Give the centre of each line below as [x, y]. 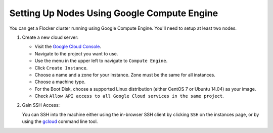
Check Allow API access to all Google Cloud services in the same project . [129, 96]
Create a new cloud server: [50, 37]
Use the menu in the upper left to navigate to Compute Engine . [101, 61]
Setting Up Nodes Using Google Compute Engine [114, 13]
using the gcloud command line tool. [60, 121]
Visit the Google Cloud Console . [68, 47]
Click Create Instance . [61, 68]
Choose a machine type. [60, 82]
